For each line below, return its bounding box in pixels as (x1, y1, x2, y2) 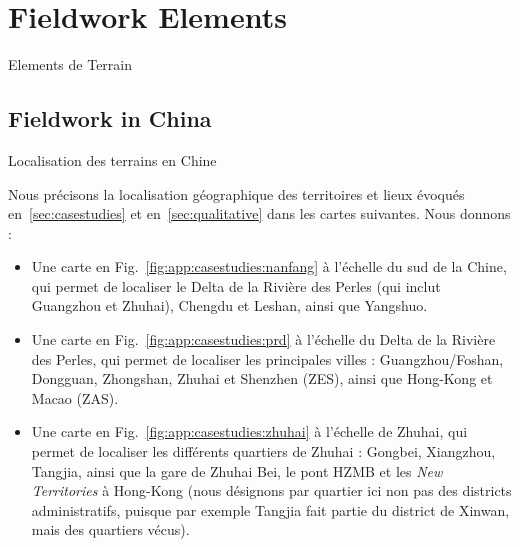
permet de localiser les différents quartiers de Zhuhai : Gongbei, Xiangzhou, (31, 441, 496, 462)
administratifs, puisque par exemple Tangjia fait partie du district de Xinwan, (31, 499, 510, 520)
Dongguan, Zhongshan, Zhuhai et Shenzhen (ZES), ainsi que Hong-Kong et (31, 368, 493, 389)
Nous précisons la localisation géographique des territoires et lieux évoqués (8, 183, 465, 204)
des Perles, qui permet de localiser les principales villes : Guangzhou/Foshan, (31, 348, 504, 369)
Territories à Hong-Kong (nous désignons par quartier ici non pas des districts (31, 480, 512, 501)
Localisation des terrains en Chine (8, 149, 217, 170)
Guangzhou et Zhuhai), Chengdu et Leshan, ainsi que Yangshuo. (31, 295, 428, 316)
